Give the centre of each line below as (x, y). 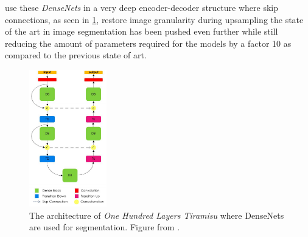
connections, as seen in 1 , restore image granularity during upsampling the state (154, 19)
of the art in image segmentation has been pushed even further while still (142, 31)
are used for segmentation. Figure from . (105, 227)
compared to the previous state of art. (76, 55)
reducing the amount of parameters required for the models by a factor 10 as (148, 43)
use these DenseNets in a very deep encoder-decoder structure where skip (142, 7)
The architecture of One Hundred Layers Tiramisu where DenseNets (157, 215)
